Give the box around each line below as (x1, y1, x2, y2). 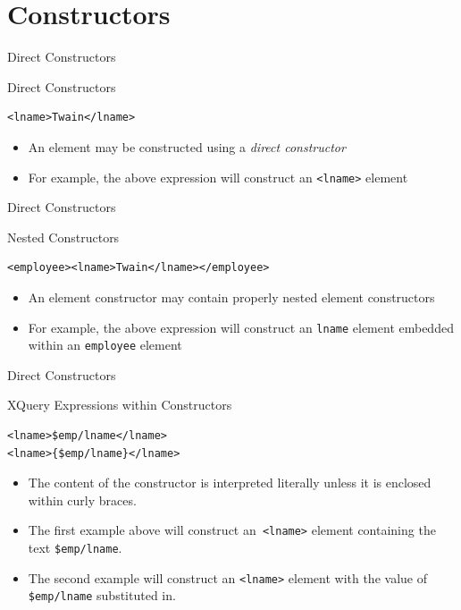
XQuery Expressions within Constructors (7, 395, 232, 414)
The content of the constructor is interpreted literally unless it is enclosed (28, 473, 432, 492)
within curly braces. (28, 490, 137, 509)
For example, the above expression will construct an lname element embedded (28, 318, 454, 336)
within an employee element (28, 335, 182, 354)
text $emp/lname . (28, 538, 122, 557)
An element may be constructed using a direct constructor (28, 137, 346, 156)
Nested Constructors (7, 227, 120, 246)
